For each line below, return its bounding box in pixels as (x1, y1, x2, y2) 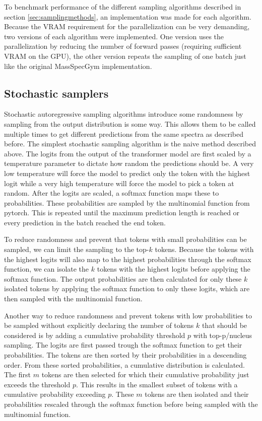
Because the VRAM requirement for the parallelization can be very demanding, (4, 21, 250, 32)
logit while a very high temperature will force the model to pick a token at (4, 178, 234, 188)
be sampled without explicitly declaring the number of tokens (4, 320, 194, 330)
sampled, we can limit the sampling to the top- (4, 244, 149, 255)
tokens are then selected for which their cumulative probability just (41, 369, 249, 380)
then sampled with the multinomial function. (4, 293, 143, 304)
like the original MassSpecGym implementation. (4, 60, 152, 71)
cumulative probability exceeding (4, 389, 106, 399)
